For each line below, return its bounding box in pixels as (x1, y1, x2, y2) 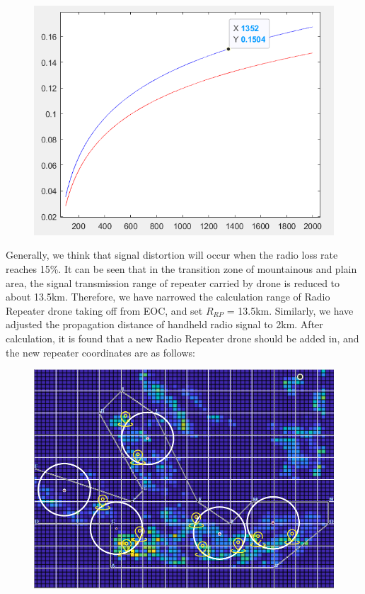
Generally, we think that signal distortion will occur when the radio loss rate (6, 247, 338, 262)
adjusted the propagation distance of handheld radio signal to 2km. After (6, 317, 323, 332)
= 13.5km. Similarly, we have (226, 303, 354, 318)
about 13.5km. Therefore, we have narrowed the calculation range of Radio (6, 289, 330, 304)
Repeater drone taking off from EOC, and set (6, 303, 203, 318)
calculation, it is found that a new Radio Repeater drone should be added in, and (6, 330, 359, 345)
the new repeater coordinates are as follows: (6, 344, 195, 359)
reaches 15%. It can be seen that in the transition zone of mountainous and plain (6, 261, 357, 276)
